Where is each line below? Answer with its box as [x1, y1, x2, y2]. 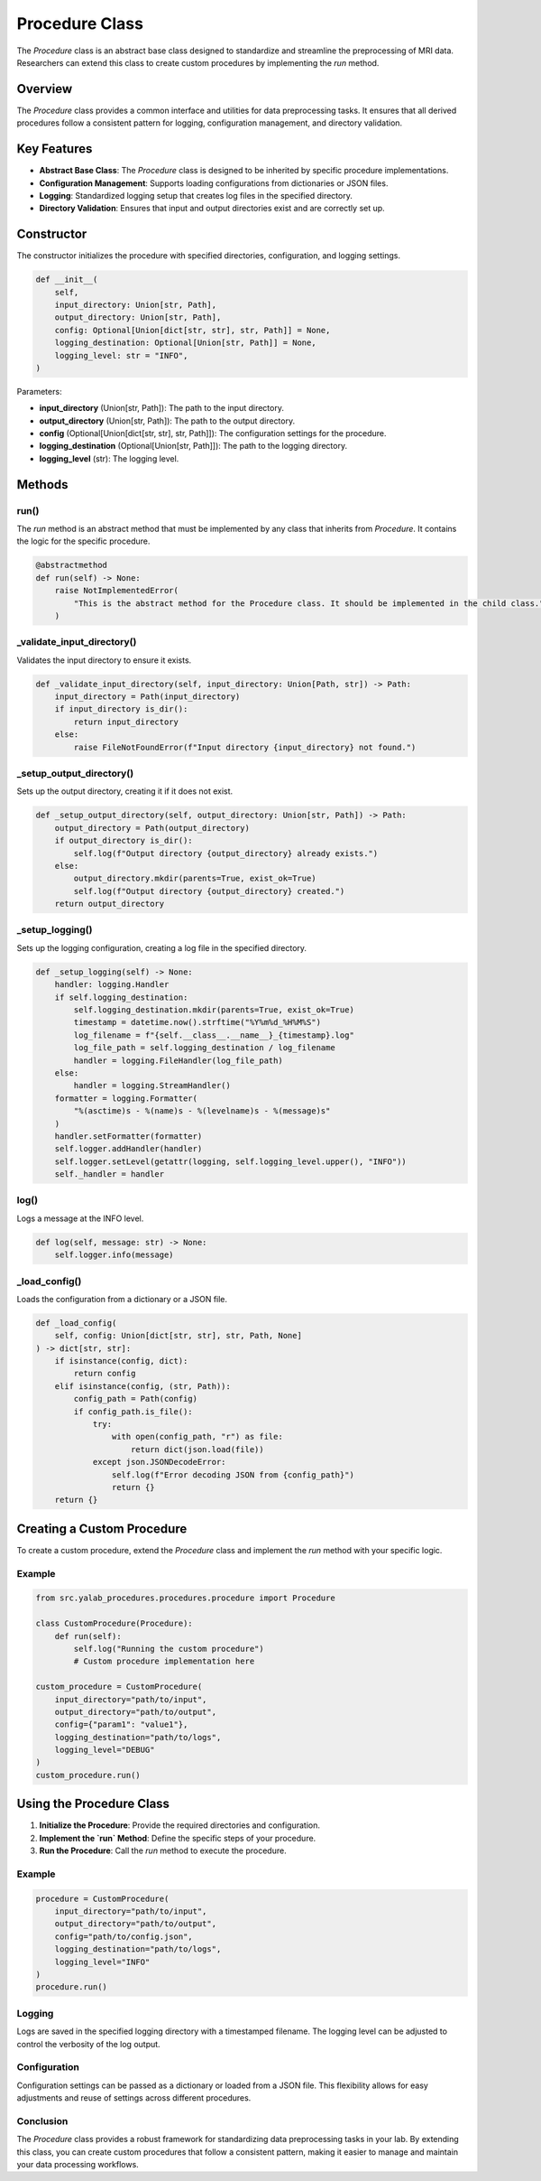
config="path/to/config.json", [54, 1931, 193, 1942]
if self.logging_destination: [54, 992, 188, 1002]
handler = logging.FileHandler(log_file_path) [73, 1055, 283, 1066]
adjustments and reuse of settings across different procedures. [16, 2092, 252, 2103]
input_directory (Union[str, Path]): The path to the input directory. [39, 403, 284, 414]
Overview [16, 81, 73, 97]
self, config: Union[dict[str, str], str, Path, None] [54, 1330, 302, 1341]
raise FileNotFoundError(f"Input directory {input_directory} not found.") [73, 741, 417, 752]
